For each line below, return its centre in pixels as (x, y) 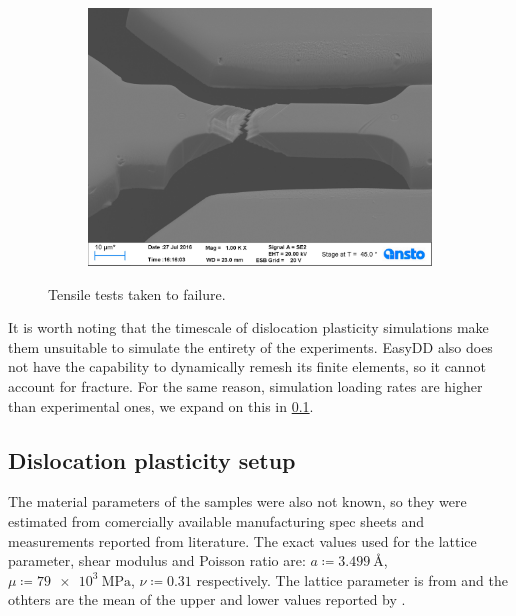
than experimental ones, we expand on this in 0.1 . (161, 405)
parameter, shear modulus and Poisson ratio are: (157, 560)
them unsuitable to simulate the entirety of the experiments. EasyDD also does (250, 346)
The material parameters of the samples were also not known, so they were (237, 501)
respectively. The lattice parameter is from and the (352, 579)
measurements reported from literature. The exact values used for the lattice (242, 540)
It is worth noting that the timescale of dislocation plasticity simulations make (248, 327)
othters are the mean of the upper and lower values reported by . (207, 599)
